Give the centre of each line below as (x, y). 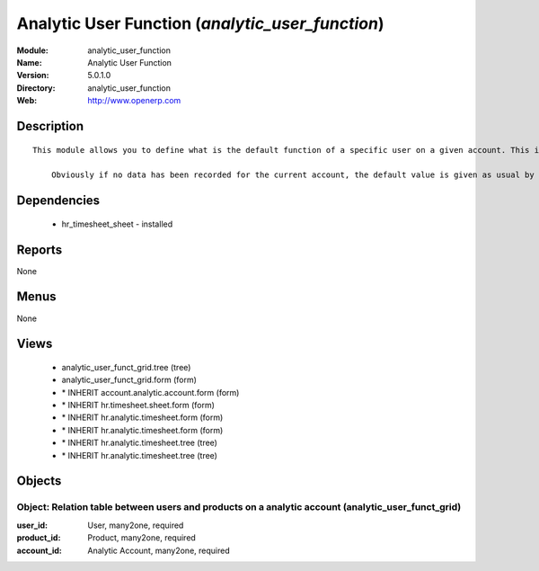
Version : (33, 76)
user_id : (32, 525)
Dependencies (58, 201)
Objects (39, 481)
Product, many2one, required (142, 538)
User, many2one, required (136, 525)
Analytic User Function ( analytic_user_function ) (200, 23)
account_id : (39, 550)
